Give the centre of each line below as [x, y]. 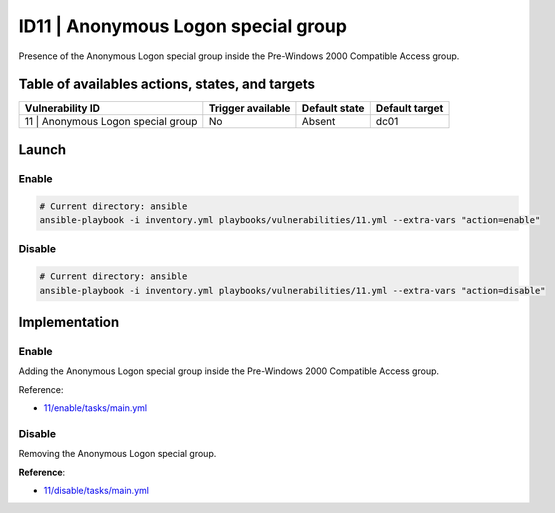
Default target [409, 108]
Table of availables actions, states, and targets [166, 84]
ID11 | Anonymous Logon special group [182, 26]
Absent [318, 122]
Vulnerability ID [62, 108]
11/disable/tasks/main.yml [96, 490]
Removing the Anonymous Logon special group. [117, 454]
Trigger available [249, 108]
